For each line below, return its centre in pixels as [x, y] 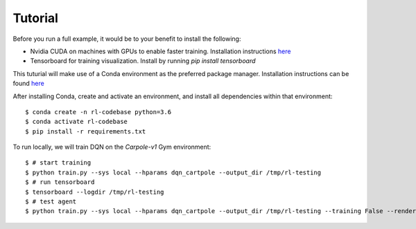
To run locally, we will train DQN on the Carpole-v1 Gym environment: [112, 147]
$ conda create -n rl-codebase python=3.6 [98, 112]
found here [28, 84]
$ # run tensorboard [60, 182]
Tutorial [36, 18]
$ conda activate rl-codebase [77, 122]
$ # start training [58, 163]
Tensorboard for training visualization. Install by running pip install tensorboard [143, 61]
